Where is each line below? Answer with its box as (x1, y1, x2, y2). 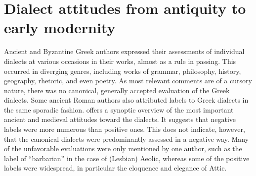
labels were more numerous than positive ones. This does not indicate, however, (4, 124, 245, 134)
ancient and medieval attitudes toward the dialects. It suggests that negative (4, 114, 236, 124)
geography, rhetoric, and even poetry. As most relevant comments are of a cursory (4, 75, 252, 86)
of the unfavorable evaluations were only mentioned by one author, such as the (4, 143, 242, 154)
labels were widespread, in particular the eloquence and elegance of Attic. (4, 163, 227, 173)
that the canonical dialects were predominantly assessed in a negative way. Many (4, 133, 249, 144)
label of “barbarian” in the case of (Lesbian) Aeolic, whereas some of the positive (4, 153, 250, 163)
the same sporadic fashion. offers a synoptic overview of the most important (4, 104, 234, 115)
